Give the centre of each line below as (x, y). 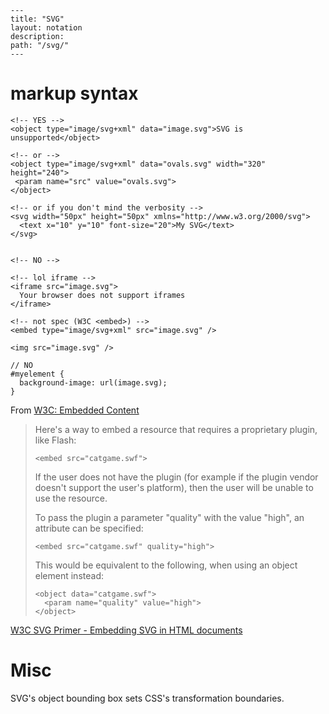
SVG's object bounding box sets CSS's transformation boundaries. (147, 698)
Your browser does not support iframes (102, 295)
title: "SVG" (37, 19)
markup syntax (74, 93)
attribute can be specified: (89, 528)
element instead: (69, 575)
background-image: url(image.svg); (93, 382)
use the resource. (71, 498)
